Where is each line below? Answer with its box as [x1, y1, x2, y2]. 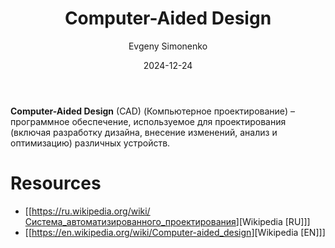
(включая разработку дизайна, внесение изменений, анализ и [10, 126, 278, 138]
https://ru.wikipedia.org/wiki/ [31, 205, 151, 217]
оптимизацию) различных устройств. [10, 137, 171, 149]
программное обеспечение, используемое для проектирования [10, 115, 287, 127]
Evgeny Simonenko [128, 40, 208, 52]
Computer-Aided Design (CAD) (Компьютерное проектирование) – [10, 105, 296, 117]
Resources [10, 172, 102, 195]
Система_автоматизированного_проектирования [24, 215, 237, 227]
